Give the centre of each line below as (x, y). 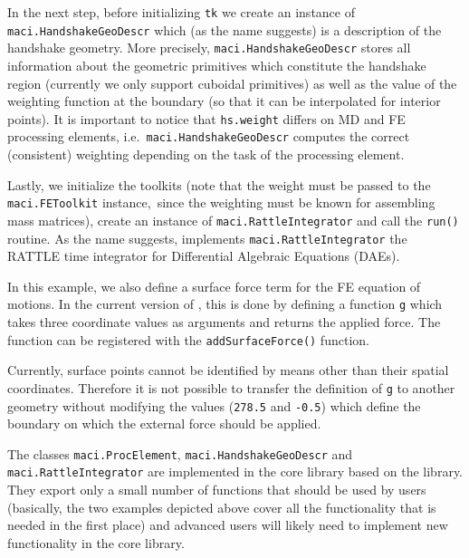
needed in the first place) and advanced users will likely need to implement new (228, 525)
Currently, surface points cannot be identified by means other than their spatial (228, 370)
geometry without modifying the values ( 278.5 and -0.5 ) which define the (214, 405)
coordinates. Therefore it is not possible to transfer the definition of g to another (231, 387)
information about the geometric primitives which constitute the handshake (217, 65)
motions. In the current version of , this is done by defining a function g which (225, 304)
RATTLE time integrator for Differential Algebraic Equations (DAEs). (204, 256)
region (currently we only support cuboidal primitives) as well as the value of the (232, 83)
